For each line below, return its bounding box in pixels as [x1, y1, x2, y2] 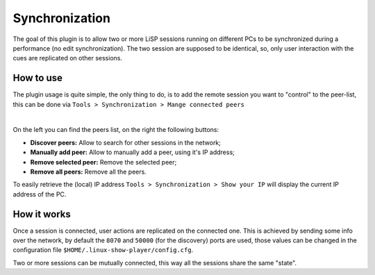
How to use [12, 72, 62, 84]
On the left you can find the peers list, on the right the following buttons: [12, 126, 219, 134]
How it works [12, 208, 71, 220]
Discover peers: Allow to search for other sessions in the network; [30, 138, 222, 147]
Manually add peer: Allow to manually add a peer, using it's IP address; [30, 148, 235, 156]
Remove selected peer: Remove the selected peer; [30, 158, 177, 166]
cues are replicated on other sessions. [12, 54, 123, 62]
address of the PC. [12, 190, 67, 198]
